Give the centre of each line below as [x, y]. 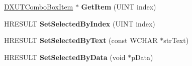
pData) [142, 57]
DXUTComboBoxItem [39, 6]
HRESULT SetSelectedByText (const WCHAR [81, 40]
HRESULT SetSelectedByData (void [65, 57]
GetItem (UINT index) [119, 6]
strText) [176, 40]
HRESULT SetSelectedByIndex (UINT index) [80, 23]
